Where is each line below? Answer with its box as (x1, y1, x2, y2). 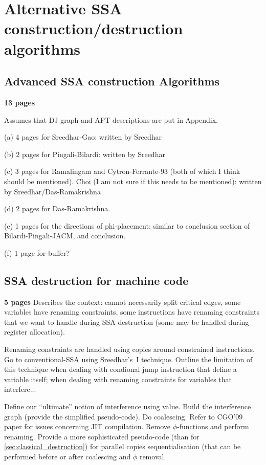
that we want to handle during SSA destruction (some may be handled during (4, 316, 249, 327)
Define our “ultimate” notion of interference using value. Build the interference (4, 401, 251, 412)
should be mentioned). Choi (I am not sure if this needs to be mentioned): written (4, 175, 262, 186)
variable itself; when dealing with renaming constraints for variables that (4, 373, 232, 384)
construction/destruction (4, 18, 183, 39)
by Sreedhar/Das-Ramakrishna (4, 186, 101, 196)
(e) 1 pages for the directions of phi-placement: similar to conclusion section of (4, 220, 250, 231)
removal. (139, 451, 166, 461)
